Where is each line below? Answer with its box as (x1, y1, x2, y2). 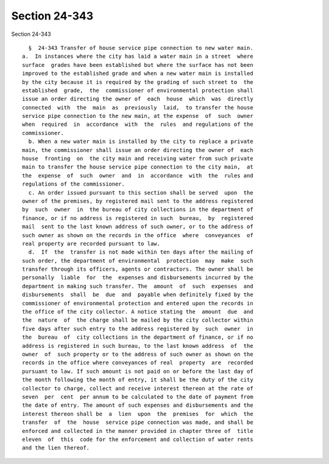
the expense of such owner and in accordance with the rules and (22, 172, 253, 179)
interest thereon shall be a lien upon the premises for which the (22, 410, 253, 417)
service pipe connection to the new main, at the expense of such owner (22, 113, 253, 120)
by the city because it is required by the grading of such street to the (22, 78, 253, 85)
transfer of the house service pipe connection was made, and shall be (22, 419, 253, 426)
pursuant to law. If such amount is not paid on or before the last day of (22, 368, 253, 375)
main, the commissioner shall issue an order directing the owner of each (22, 147, 253, 153)
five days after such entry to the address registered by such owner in (22, 325, 253, 332)
